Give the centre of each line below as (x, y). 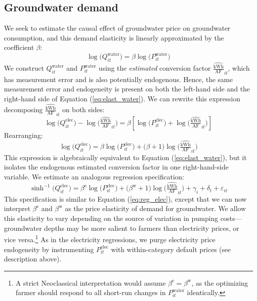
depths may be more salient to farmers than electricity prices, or (142, 228)
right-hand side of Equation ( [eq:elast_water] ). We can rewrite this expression (122, 98)
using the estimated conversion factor (155, 68)
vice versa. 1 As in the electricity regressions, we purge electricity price (110, 238)
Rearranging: (23, 135)
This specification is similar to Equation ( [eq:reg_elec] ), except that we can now (125, 198)
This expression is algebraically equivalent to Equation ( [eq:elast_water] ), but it (126, 157)
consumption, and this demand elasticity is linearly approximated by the (114, 37)
